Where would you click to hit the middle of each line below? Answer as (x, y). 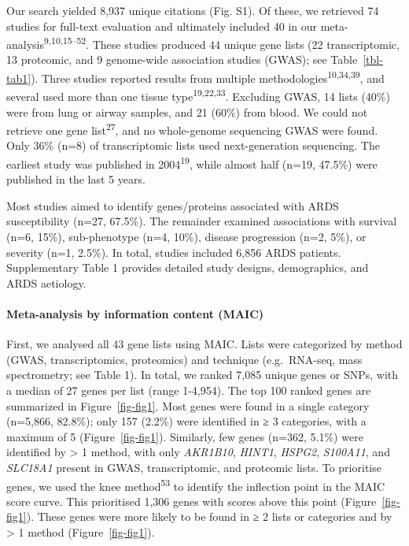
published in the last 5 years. (76, 179)
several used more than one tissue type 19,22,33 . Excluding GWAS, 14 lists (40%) (198, 95)
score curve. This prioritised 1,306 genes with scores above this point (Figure (192, 501)
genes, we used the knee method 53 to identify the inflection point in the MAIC (196, 485)
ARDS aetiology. (46, 282)
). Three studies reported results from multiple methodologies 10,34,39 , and (208, 77)
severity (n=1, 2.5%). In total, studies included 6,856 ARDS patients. (174, 252)
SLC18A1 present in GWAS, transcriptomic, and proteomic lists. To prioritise (194, 467)
